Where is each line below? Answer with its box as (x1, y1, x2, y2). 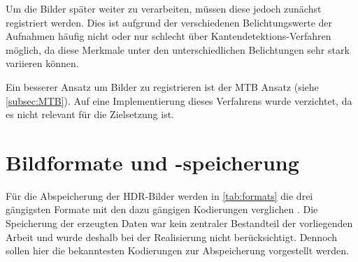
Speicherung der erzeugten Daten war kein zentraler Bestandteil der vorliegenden (6, 216, 353, 231)
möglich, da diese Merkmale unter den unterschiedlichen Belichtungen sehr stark (6, 42, 350, 57)
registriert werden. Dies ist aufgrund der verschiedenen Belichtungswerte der (6, 15, 332, 29)
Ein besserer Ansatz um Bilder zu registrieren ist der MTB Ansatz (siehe (6, 79, 319, 94)
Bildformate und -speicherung (6, 147, 299, 176)
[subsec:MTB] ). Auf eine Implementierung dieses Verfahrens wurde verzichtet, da (6, 93, 352, 108)
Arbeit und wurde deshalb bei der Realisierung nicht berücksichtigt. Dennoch (6, 229, 338, 244)
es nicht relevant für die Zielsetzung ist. (6, 107, 175, 122)
